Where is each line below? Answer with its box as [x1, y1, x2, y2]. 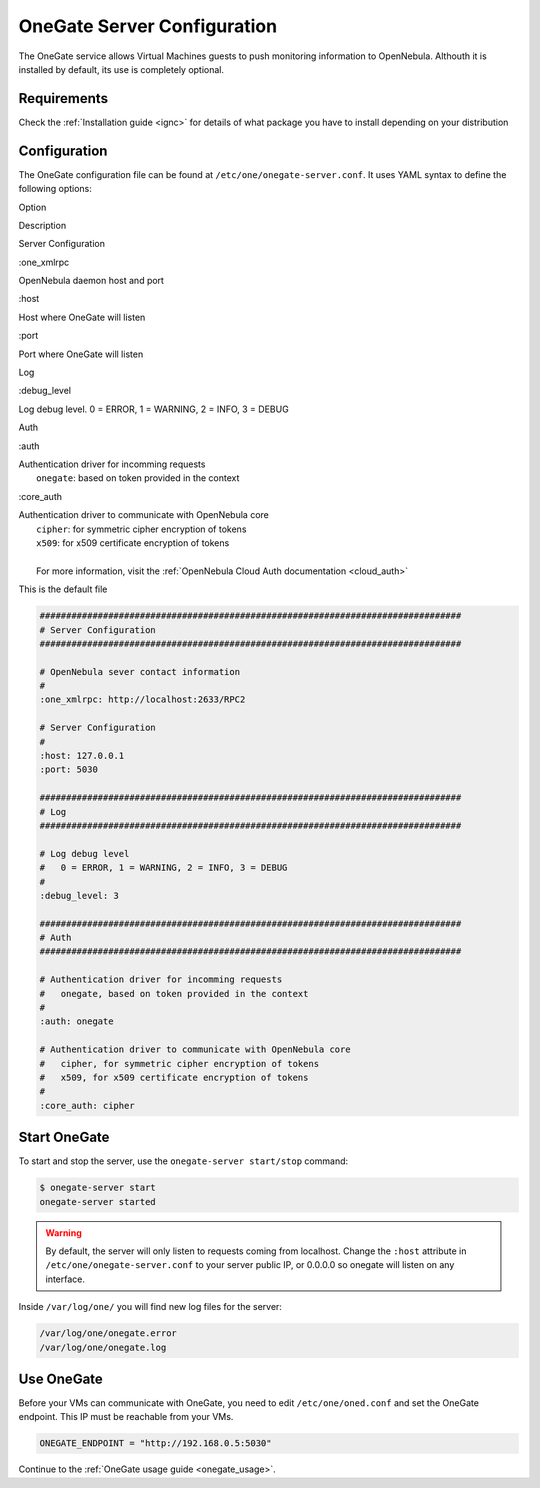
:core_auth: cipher [39, 1100, 135, 1111]
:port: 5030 [39, 764, 99, 775]
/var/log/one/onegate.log [39, 1341, 167, 1353]
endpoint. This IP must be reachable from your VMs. [18, 1411, 234, 1423]
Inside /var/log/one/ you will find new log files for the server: [18, 1301, 282, 1313]
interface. [45, 1273, 85, 1285]
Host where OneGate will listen [18, 311, 146, 323]
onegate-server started [39, 1196, 157, 1207]
